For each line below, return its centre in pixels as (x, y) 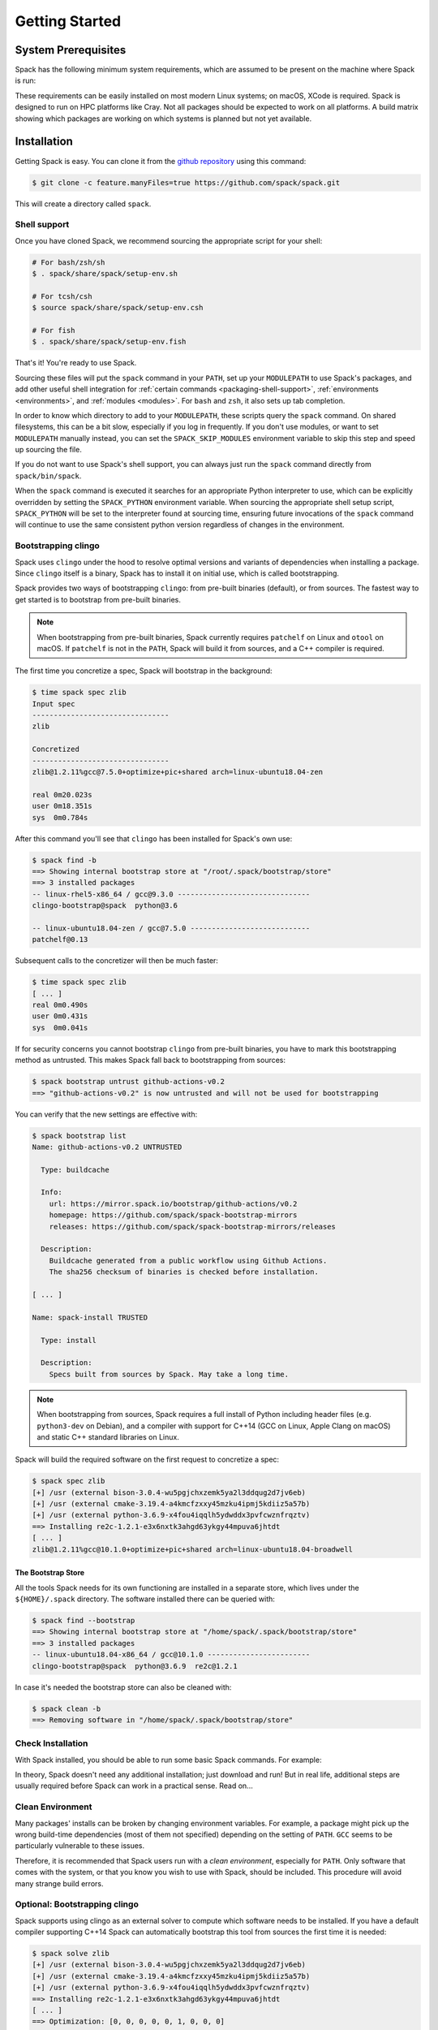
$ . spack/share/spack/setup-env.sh (105, 274)
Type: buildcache (75, 1170)
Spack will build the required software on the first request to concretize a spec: (147, 1460)
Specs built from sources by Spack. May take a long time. (169, 1374)
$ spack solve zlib (71, 1954)
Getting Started (68, 21)
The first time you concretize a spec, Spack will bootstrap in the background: (144, 671)
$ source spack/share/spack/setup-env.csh (118, 308)
